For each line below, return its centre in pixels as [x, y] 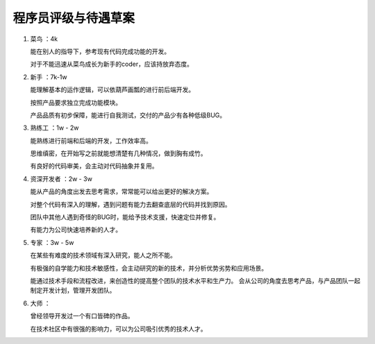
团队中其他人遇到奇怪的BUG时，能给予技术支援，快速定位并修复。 [125, 217]
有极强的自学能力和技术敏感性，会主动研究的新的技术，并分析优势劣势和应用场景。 [149, 268]
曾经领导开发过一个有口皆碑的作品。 [82, 316]
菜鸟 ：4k [44, 39]
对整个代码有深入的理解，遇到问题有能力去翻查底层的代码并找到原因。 [131, 204]
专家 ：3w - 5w [52, 242]
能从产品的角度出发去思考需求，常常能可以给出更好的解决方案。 [122, 191]
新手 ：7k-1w [49, 77]
